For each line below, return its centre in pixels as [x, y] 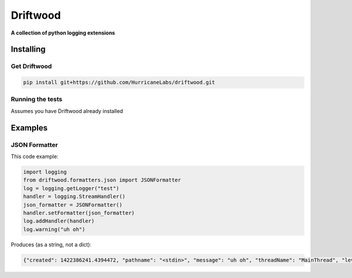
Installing [28, 49]
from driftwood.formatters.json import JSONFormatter [102, 180]
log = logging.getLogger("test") [71, 188]
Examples [29, 128]
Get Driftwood [31, 66]
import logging [45, 172]
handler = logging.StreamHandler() [74, 197]
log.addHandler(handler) [59, 221]
